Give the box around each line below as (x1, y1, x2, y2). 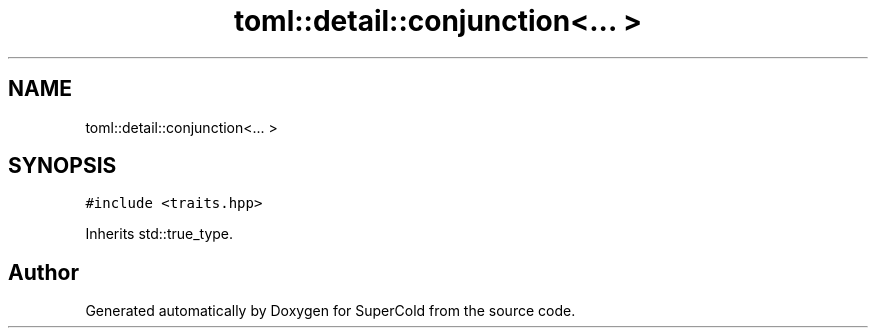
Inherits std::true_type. (85, 225, 234, 243)
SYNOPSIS (8, 153, 117, 179)
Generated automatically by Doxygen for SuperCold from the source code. (85, 302, 576, 320)
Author (8, 259, 79, 285)
